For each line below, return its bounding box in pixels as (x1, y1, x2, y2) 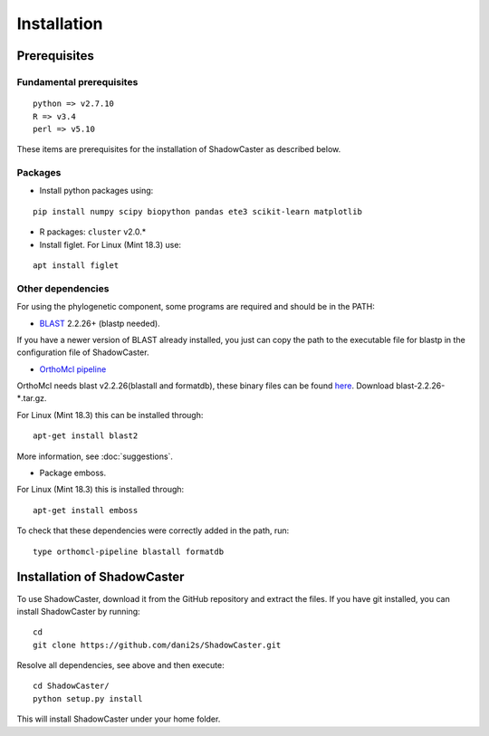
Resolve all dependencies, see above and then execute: (16, 660, 225, 671)
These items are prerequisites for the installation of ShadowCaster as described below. (16, 144, 341, 155)
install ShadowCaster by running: (16, 606, 140, 617)
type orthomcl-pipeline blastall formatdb (33, 546, 225, 557)
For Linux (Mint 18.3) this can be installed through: (16, 409, 204, 420)
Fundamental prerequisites (16, 75, 139, 88)
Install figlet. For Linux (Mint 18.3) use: (39, 239, 181, 250)
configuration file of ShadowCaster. (16, 347, 149, 358)
